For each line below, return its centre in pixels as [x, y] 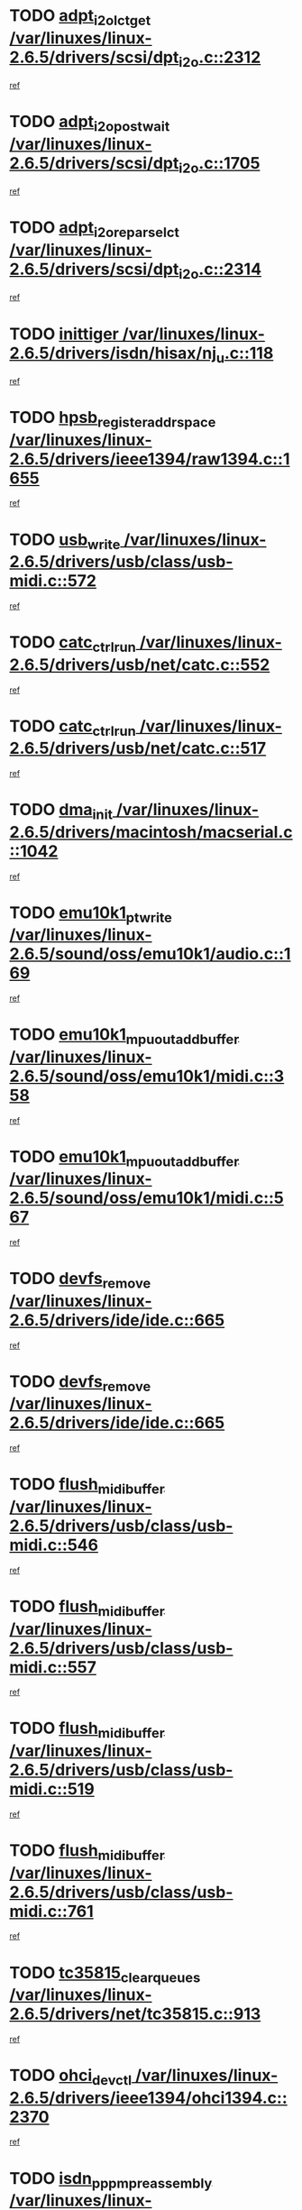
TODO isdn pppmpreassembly [111, 2180]
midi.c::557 [53, 1667]
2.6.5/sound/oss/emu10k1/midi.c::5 [146, 1198]
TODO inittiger [64, 334]
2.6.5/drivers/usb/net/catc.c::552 [140, 665]
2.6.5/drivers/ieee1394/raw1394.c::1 [150, 459]
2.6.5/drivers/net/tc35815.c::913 [135, 2014]
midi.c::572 [53, 581]
